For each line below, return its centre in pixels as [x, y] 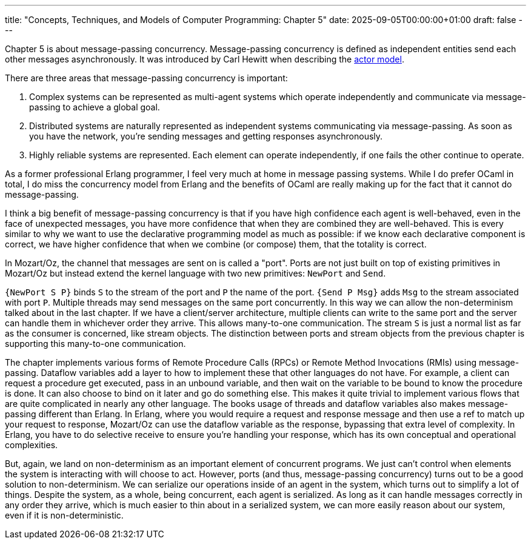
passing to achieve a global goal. [95, 107]
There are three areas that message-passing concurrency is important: [146, 78]
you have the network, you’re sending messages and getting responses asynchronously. [206, 136]
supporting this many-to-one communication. [95, 344]
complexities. [32, 445]
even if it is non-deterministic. [64, 515]
